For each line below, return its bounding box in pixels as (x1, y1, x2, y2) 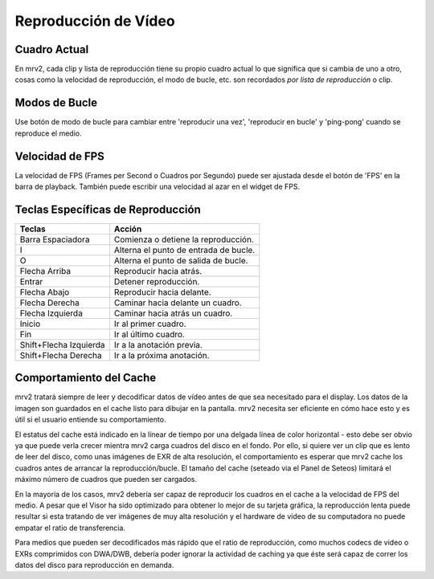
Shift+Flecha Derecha (19, 349, 102, 361)
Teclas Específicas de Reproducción (14, 202, 201, 216)
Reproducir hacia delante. (113, 286, 212, 297)
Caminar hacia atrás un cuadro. (113, 308, 233, 319)
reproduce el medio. (14, 128, 82, 138)
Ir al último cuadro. (113, 328, 185, 340)
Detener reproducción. (113, 275, 200, 287)
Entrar (19, 275, 43, 287)
